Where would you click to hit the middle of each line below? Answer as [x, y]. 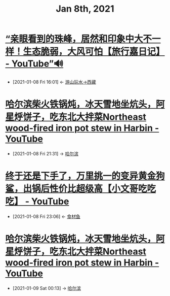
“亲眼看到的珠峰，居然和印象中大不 [79, 39]
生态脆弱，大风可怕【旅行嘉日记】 [94, 52]
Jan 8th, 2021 [85, 9]
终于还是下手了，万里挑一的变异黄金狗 [85, 176]
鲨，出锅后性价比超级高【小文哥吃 [76, 189]
